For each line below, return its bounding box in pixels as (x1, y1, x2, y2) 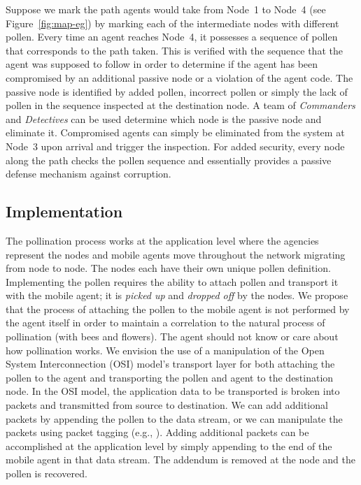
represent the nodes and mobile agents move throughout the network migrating (6, 247, 346, 261)
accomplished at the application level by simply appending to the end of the (6, 438, 332, 453)
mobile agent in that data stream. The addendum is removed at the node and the (6, 452, 355, 467)
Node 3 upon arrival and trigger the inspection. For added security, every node (6, 138, 345, 153)
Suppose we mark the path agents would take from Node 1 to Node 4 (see (6, 2, 326, 16)
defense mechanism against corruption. (6, 166, 171, 181)
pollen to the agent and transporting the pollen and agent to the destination (6, 370, 334, 384)
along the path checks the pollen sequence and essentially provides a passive (6, 152, 332, 167)
